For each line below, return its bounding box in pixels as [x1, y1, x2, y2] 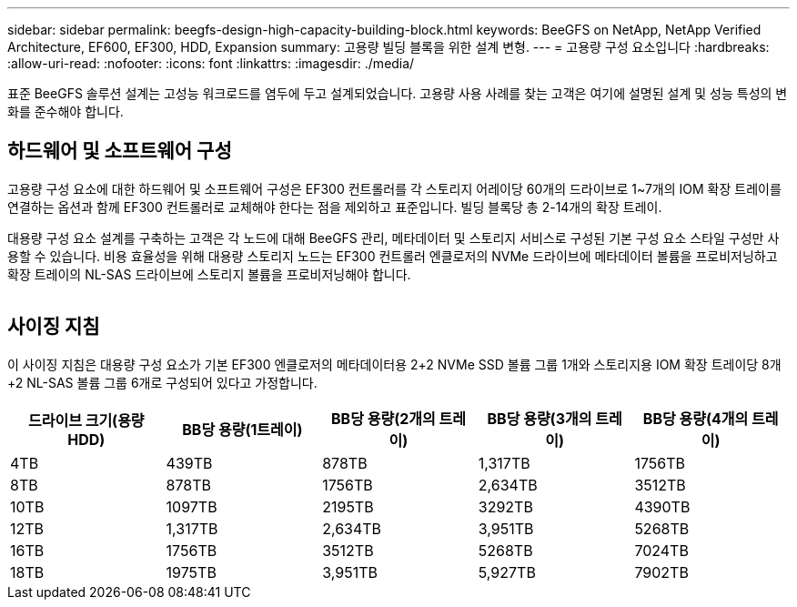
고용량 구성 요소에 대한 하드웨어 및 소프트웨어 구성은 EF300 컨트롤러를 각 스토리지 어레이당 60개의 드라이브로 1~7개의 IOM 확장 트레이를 [7, 180, 782, 197]
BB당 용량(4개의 [642, 409, 749, 428]
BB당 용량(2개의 [331, 409, 436, 428]
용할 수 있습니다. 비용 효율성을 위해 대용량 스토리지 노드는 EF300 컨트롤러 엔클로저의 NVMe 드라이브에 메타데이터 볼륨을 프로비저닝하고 [7, 248, 778, 264]
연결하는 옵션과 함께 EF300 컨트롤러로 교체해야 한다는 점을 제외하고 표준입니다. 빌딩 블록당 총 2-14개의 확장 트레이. [7, 198, 662, 215]
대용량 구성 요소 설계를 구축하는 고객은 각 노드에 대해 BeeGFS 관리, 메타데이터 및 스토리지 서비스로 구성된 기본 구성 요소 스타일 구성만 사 [7, 229, 780, 246]
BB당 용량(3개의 [487, 409, 592, 428]
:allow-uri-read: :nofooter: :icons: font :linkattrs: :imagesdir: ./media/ [7, 56, 415, 71]
